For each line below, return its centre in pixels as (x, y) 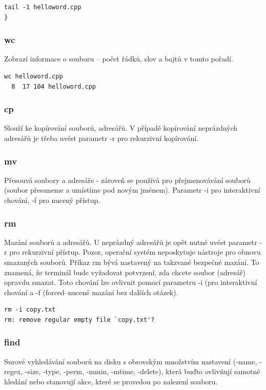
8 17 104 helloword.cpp (54, 86)
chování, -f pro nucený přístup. (52, 200)
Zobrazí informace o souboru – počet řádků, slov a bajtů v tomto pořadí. (119, 59)
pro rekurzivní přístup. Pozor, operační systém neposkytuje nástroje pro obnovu (135, 252)
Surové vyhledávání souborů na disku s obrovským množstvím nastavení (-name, (131, 361)
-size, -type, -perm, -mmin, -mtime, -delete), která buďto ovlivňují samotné (142, 371)
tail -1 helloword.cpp (43, 7)
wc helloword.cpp (34, 76)
